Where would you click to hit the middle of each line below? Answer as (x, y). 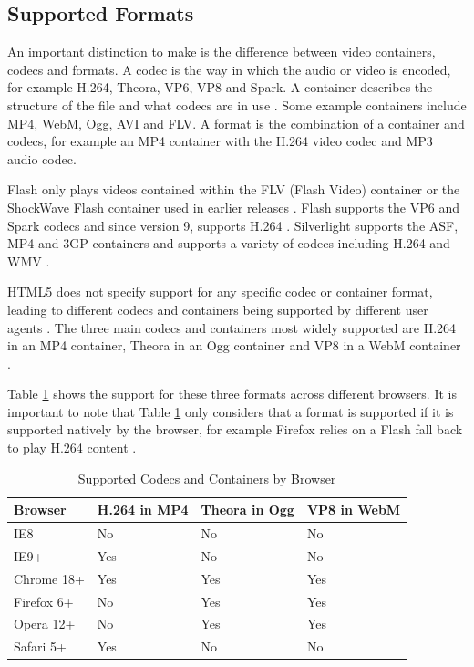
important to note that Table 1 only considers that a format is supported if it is (231, 411)
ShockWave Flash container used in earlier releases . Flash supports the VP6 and (233, 207)
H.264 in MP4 (143, 510)
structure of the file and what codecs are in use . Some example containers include (237, 104)
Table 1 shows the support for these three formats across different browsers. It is (232, 394)
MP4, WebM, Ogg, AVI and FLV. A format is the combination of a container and (236, 123)
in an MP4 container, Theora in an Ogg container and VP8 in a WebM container (234, 345)
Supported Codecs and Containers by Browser (207, 478)
